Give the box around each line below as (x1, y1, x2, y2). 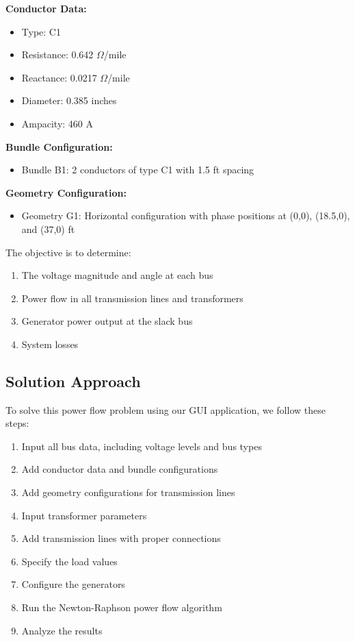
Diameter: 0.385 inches (21, 93, 117, 108)
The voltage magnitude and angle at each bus (21, 268, 213, 282)
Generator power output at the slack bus (21, 314, 193, 328)
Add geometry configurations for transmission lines (21, 485, 235, 499)
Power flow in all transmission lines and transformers (21, 291, 244, 305)
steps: (5, 416, 29, 430)
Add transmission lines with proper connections (21, 531, 221, 545)
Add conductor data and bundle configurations (21, 462, 218, 476)
